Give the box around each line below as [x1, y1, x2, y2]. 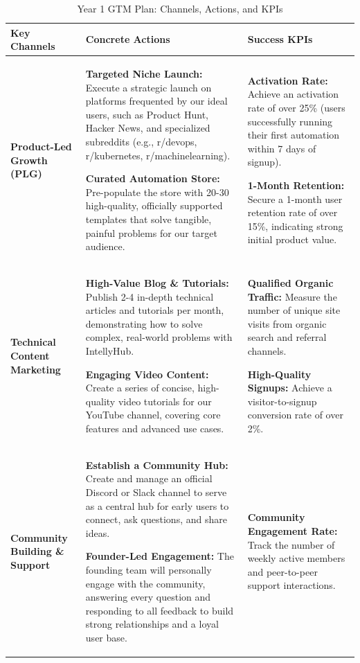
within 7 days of [247, 141, 316, 155]
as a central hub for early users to [85, 498, 229, 513]
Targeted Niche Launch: [85, 67, 203, 81]
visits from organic [247, 316, 327, 330]
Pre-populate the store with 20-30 [85, 184, 229, 199]
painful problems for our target [85, 225, 217, 240]
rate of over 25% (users [247, 100, 345, 115]
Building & [10, 544, 64, 558]
